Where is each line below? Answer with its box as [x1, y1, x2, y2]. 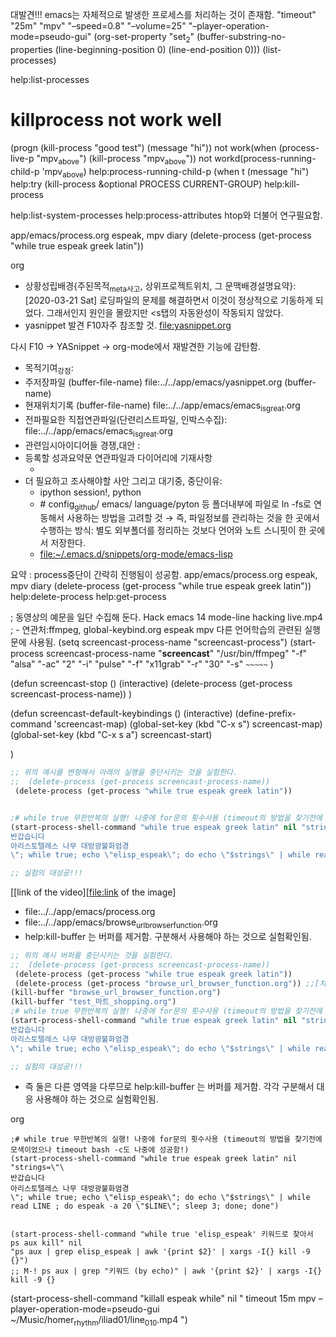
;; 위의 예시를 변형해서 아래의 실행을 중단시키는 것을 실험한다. [10, 768, 238, 778]
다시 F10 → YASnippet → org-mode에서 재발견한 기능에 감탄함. [10, 341, 261, 353]
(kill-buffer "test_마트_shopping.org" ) [10, 997, 177, 1007]
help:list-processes [10, 73, 90, 85]
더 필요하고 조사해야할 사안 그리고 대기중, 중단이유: [24, 474, 223, 487]
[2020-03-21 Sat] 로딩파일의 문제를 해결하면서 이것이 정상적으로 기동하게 [24, 294, 313, 307]
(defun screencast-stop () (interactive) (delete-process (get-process [10, 678, 293, 690]
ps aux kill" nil [10, 1238, 83, 1248]
